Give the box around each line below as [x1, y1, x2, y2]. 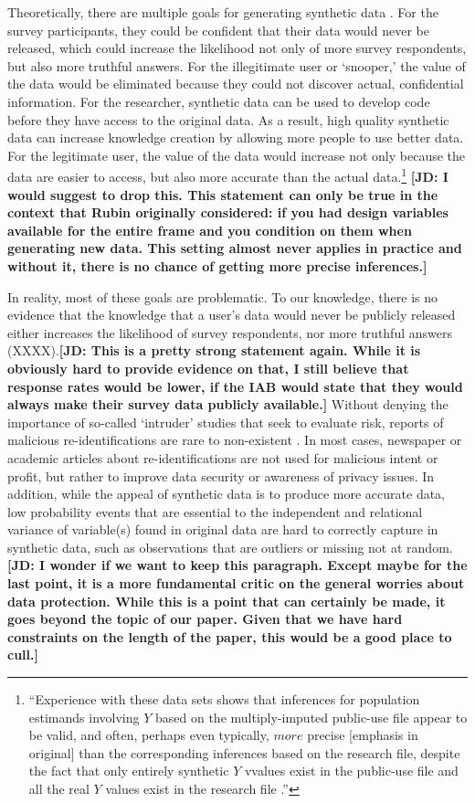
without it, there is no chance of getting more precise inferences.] [7, 256, 427, 275]
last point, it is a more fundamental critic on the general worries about [7, 574, 465, 593]
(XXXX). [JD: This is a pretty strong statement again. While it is [7, 341, 421, 360]
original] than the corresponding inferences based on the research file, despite [28, 743, 460, 762]
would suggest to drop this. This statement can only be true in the [7, 185, 438, 204]
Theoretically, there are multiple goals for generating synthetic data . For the [7, 3, 438, 21]
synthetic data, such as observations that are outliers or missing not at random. [7, 537, 453, 556]
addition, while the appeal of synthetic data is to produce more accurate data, [7, 484, 446, 503]
